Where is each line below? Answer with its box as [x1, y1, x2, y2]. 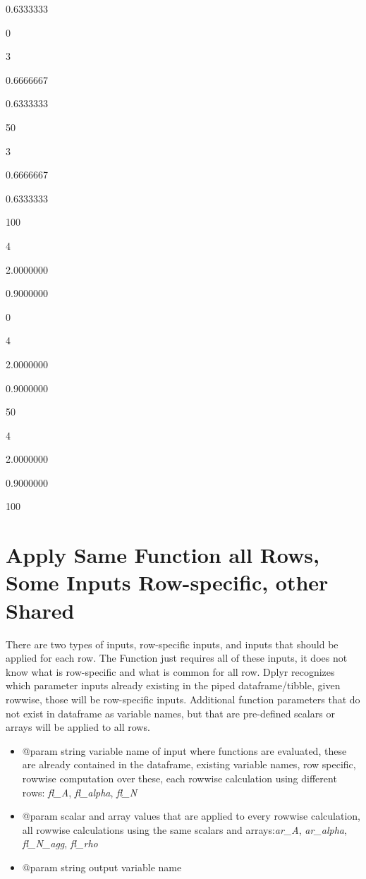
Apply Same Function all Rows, [6, 540, 319, 569]
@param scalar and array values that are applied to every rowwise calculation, [22, 808, 361, 823]
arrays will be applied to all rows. [6, 720, 150, 734]
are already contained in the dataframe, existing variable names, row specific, [22, 757, 356, 772]
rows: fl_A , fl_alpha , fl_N [22, 784, 138, 799]
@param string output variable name [22, 859, 182, 874]
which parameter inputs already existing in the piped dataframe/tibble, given [6, 678, 341, 693]
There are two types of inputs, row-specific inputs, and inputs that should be [6, 636, 338, 651]
